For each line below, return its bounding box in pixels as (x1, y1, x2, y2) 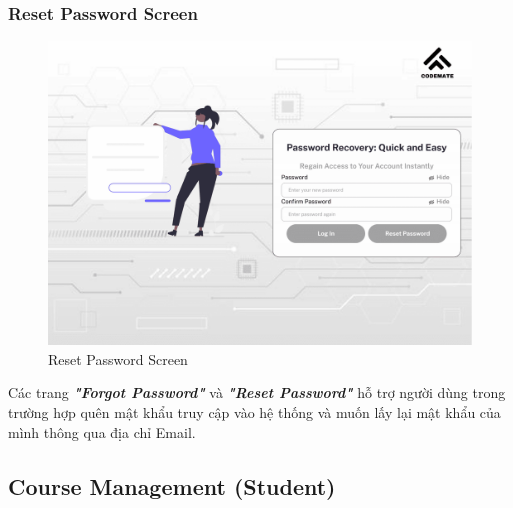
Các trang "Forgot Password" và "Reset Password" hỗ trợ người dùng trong (8, 382, 506, 403)
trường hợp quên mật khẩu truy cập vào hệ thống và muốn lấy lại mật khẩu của (8, 401, 501, 422)
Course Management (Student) (8, 470, 336, 501)
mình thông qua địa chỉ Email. (8, 421, 196, 442)
